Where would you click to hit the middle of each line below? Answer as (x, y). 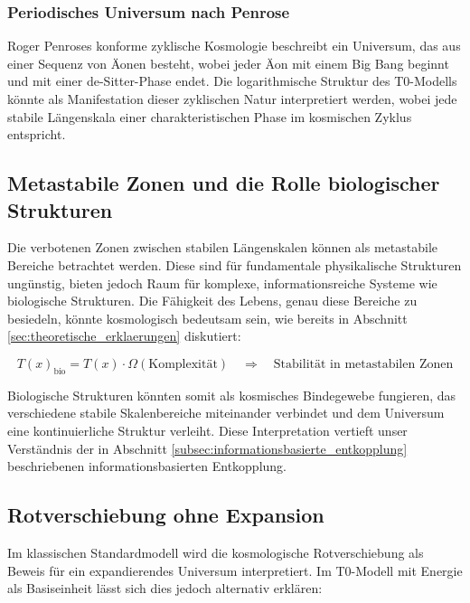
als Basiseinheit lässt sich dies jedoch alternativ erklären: (165, 588)
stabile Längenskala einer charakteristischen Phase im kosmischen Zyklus (210, 116)
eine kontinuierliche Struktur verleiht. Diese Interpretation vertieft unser (207, 430)
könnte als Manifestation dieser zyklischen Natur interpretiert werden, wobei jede (232, 99)
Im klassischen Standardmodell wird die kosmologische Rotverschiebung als (216, 552)
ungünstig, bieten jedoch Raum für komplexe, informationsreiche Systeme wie (222, 283)
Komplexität (183, 364)
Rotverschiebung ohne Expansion (166, 515)
